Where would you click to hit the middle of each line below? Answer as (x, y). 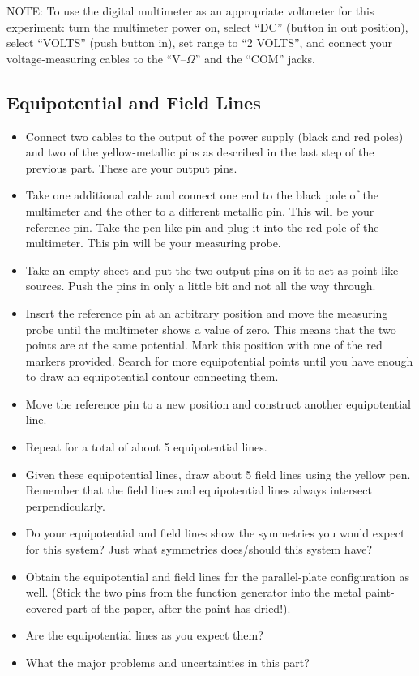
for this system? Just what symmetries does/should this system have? (199, 549)
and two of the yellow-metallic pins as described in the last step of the (200, 152)
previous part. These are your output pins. (131, 167)
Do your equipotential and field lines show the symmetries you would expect (215, 533)
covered (44, 608)
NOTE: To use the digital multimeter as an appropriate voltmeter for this (190, 11)
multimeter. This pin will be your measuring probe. (153, 243)
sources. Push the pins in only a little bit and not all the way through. (201, 286)
